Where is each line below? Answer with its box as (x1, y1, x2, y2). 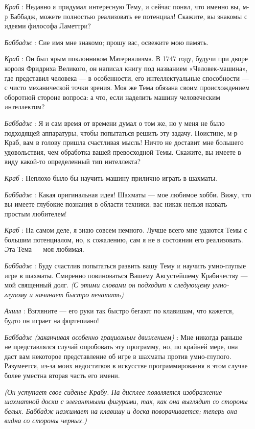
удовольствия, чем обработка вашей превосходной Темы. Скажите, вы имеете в (4, 146, 241, 157)
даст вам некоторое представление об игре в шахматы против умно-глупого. (4, 351, 232, 361)
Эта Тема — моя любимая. (4, 244, 85, 254)
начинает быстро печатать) (35, 289, 124, 299)
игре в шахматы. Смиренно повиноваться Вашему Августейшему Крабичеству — (4, 270, 248, 280)
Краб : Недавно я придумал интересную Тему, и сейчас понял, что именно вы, (4, 1, 241, 11)
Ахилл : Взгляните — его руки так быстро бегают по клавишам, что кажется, (4, 306, 234, 316)
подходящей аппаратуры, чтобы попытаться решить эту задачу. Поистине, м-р (4, 127, 238, 138)
